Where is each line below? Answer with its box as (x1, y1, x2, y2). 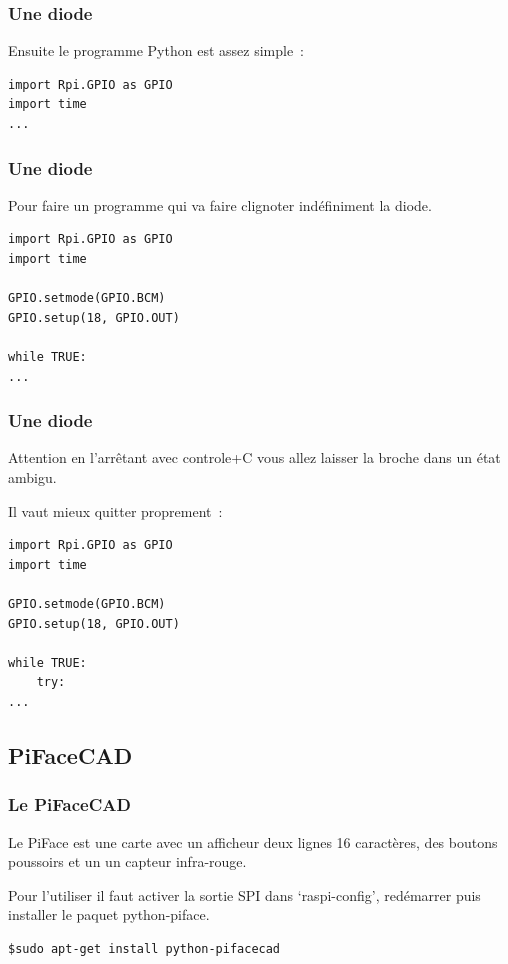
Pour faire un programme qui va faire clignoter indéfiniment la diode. (8, 194, 432, 215)
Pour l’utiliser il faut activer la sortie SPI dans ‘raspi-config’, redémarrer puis (8, 884, 481, 905)
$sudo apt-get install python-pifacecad (8, 941, 281, 956)
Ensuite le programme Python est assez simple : (8, 40, 304, 61)
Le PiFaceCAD (8, 792, 131, 817)
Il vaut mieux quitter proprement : (8, 500, 223, 521)
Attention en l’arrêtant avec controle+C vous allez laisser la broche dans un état (8, 447, 501, 468)
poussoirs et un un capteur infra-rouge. (8, 851, 247, 872)
